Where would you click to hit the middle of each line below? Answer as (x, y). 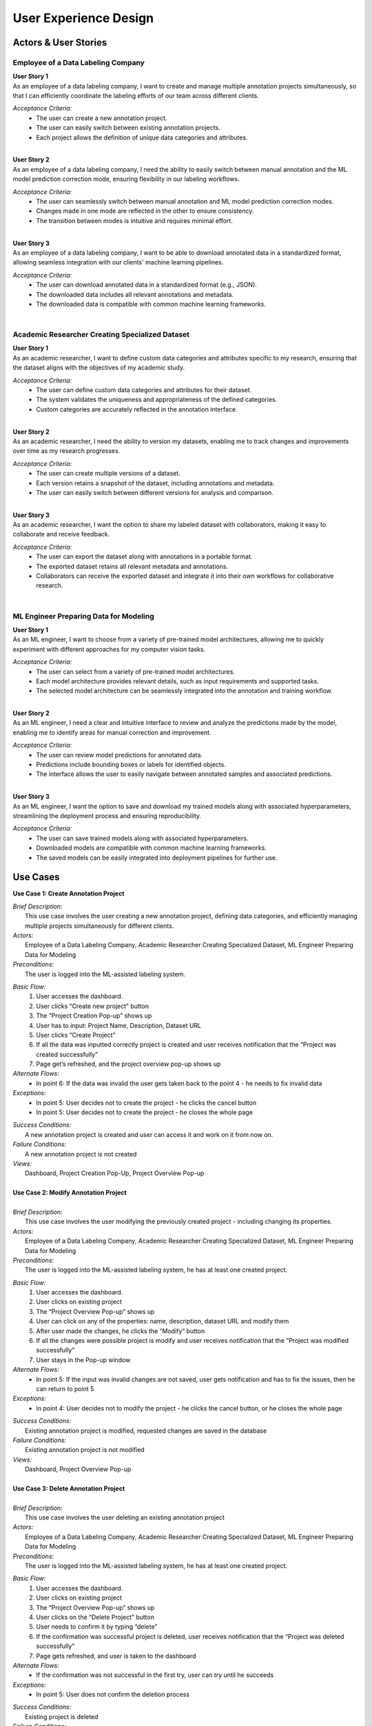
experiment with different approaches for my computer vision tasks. (109, 649)
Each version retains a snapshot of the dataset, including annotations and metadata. (155, 483)
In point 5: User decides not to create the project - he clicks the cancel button (146, 1103)
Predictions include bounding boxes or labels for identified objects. (131, 765)
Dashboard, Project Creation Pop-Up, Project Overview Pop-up (115, 1173)
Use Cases (36, 877)
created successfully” (67, 1054)
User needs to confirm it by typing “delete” (97, 1627)
